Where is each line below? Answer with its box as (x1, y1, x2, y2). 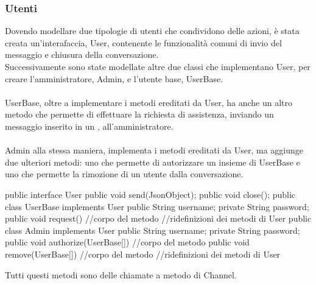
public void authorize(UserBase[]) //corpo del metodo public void (5, 236, 250, 248)
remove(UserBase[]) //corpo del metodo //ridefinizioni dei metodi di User (5, 247, 281, 260)
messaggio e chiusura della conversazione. (5, 48, 159, 61)
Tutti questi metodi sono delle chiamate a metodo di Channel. (5, 268, 237, 281)
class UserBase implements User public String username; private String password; (5, 200, 309, 213)
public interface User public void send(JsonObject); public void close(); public (5, 188, 296, 200)
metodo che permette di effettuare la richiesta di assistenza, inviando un (5, 108, 274, 121)
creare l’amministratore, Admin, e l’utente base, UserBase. (5, 72, 223, 85)
